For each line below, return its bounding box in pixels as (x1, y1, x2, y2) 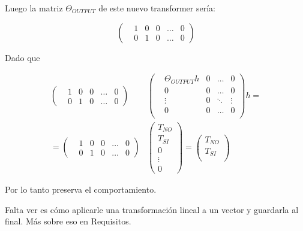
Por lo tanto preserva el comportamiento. (5, 183, 157, 196)
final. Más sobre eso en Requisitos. (5, 215, 131, 227)
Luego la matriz (5, 2, 63, 14)
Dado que (5, 51, 40, 63)
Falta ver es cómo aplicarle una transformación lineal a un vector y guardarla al (5, 203, 299, 215)
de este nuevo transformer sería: (98, 2, 215, 14)
